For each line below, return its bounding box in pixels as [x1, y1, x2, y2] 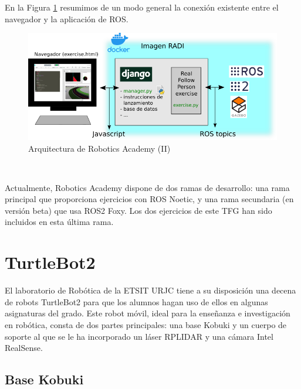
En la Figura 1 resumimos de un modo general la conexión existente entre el [5, 1, 279, 13]
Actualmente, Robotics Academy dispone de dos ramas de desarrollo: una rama [5, 181, 290, 193]
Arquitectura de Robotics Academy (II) [28, 142, 171, 154]
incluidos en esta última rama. [5, 216, 114, 228]
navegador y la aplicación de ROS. [5, 12, 128, 25]
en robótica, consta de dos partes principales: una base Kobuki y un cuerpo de [5, 318, 287, 330]
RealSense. [5, 342, 43, 354]
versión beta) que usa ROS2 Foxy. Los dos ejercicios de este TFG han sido [5, 204, 272, 216]
